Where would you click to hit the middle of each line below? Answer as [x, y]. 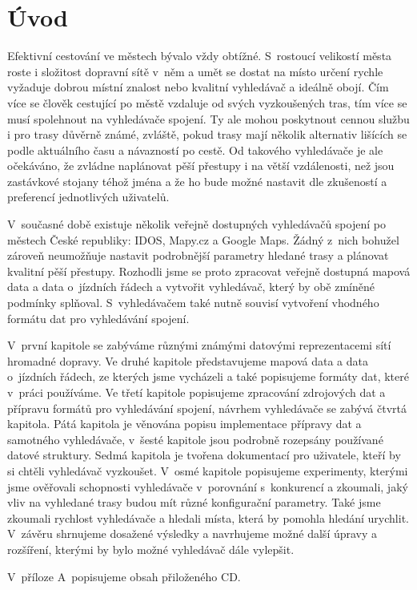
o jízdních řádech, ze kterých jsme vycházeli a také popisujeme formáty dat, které [208, 376]
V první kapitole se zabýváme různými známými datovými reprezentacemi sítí [199, 345]
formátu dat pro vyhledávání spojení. [98, 318]
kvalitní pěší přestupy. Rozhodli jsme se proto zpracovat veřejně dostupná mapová [209, 271]
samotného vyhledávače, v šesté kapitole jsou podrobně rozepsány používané [195, 439]
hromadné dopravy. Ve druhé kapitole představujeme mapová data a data [188, 360]
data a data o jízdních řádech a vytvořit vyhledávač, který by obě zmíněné [191, 287]
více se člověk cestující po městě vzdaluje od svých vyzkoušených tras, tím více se [207, 102]
